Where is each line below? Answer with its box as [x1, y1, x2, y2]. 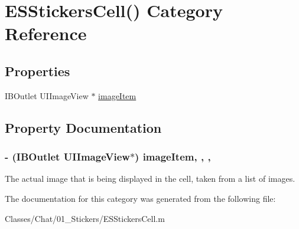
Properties [5, 61, 70, 80]
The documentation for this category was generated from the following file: [5, 192, 276, 204]
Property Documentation [5, 118, 162, 136]
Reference [5, 21, 87, 45]
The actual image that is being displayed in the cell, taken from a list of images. [5, 172, 295, 185]
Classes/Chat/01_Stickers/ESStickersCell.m [5, 212, 165, 224]
